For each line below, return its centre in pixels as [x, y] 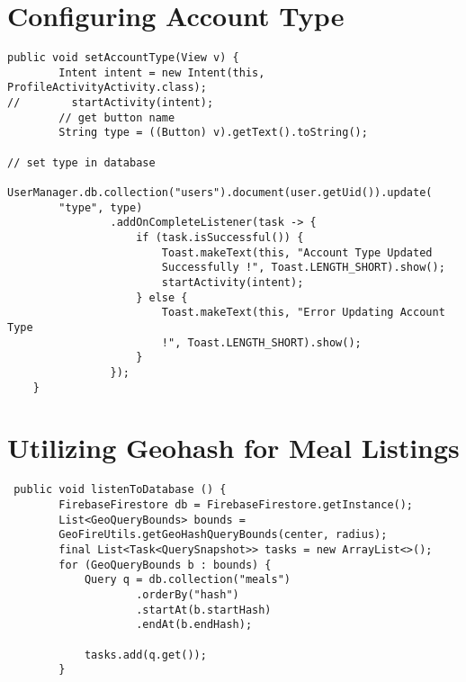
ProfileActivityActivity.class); [107, 88]
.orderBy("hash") [188, 594]
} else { [162, 297]
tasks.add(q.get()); [145, 655]
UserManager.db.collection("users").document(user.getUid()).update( [220, 193]
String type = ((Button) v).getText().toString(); [213, 133]
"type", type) [101, 207]
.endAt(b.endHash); [194, 625]
